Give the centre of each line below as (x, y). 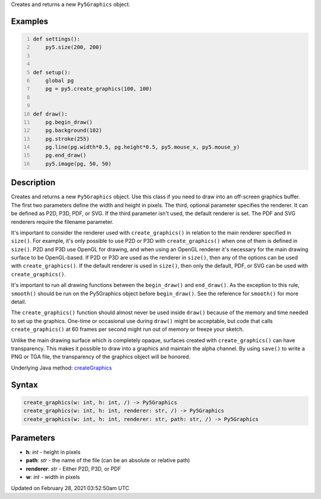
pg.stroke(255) (67, 139)
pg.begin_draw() (69, 122)
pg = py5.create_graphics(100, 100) (99, 89)
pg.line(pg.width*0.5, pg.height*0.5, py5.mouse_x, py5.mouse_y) (143, 147)
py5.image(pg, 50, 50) (78, 164)
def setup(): (52, 72)
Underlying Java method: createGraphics (62, 368)
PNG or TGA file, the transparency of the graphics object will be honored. (100, 357)
